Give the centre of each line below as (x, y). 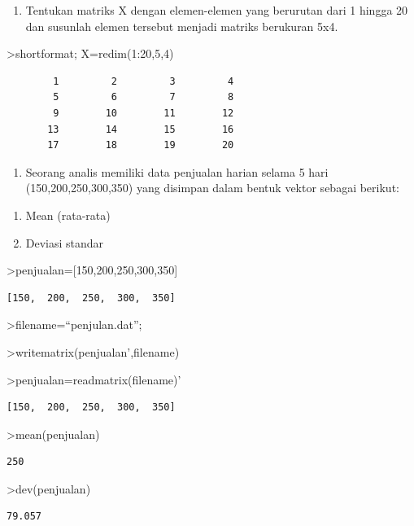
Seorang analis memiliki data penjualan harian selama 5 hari (177, 171)
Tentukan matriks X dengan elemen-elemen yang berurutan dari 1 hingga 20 (217, 10)
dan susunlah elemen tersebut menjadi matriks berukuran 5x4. (182, 26)
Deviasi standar (65, 242)
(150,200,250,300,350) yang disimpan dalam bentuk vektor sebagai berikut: (212, 188)
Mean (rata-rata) (68, 215)
